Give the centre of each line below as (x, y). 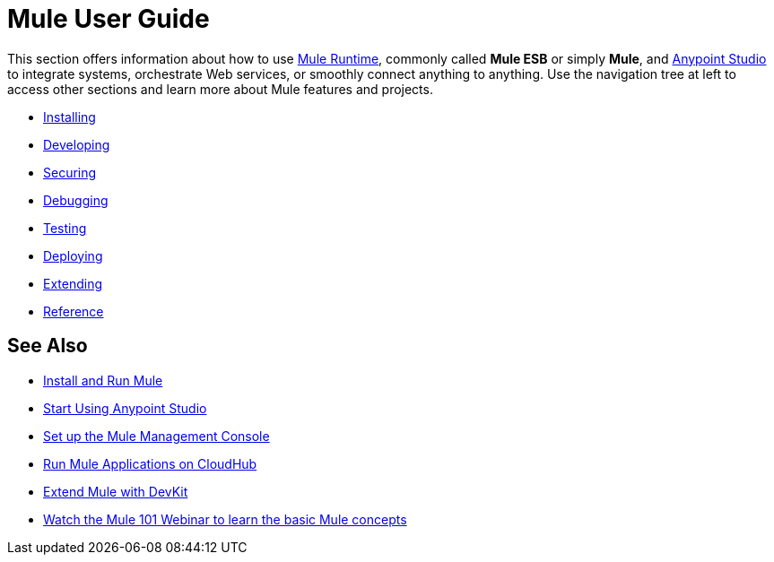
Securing (70, 172)
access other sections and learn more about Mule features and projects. (220, 89)
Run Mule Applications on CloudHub (150, 463)
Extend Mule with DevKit (116, 491)
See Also (48, 346)
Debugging (76, 200)
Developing (77, 144)
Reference (74, 311)
